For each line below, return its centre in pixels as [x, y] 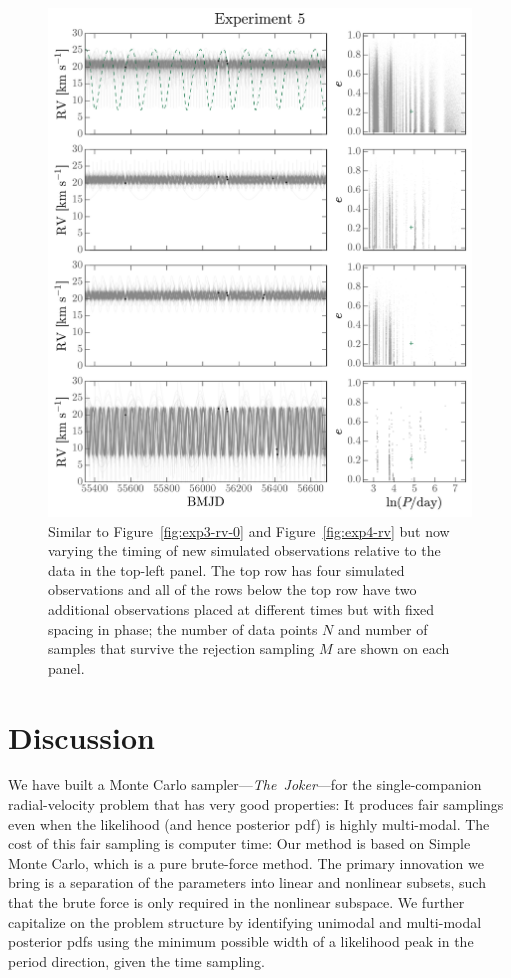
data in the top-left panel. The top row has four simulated [226, 569]
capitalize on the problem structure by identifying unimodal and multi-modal [245, 921]
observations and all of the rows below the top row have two [232, 589]
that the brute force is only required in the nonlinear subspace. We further [236, 902]
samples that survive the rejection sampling [181, 648]
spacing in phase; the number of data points [183, 628]
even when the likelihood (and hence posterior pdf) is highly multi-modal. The [249, 823]
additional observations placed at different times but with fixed [241, 608]
